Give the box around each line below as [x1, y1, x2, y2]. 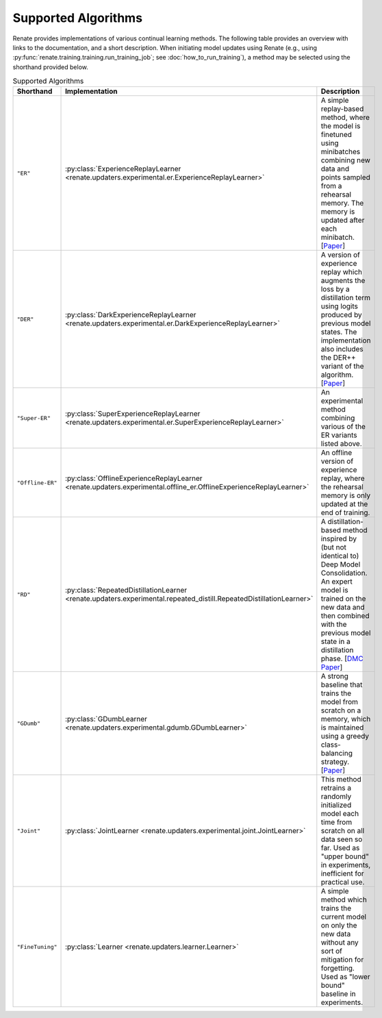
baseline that [320, 680, 363, 690]
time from [320, 817, 353, 827]
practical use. [320, 878, 365, 887]
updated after [320, 216, 365, 225]
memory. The [320, 199, 364, 208]
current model [320, 912, 366, 921]
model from [320, 697, 359, 707]
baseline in [320, 989, 356, 999]
